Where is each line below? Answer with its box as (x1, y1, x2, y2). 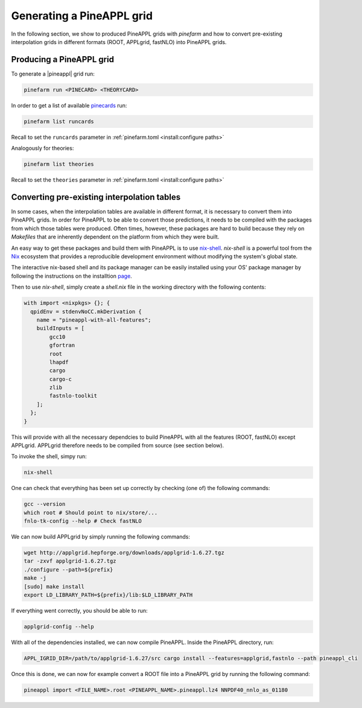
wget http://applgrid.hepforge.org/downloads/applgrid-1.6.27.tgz (24, 549, 224, 557)
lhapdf (49, 359, 69, 365)
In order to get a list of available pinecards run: (11, 101, 127, 109)
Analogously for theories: (11, 145, 74, 152)
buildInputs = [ (36, 325, 84, 332)
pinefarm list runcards (24, 118, 95, 125)
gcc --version (24, 501, 66, 508)
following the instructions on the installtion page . (11, 272, 132, 279)
